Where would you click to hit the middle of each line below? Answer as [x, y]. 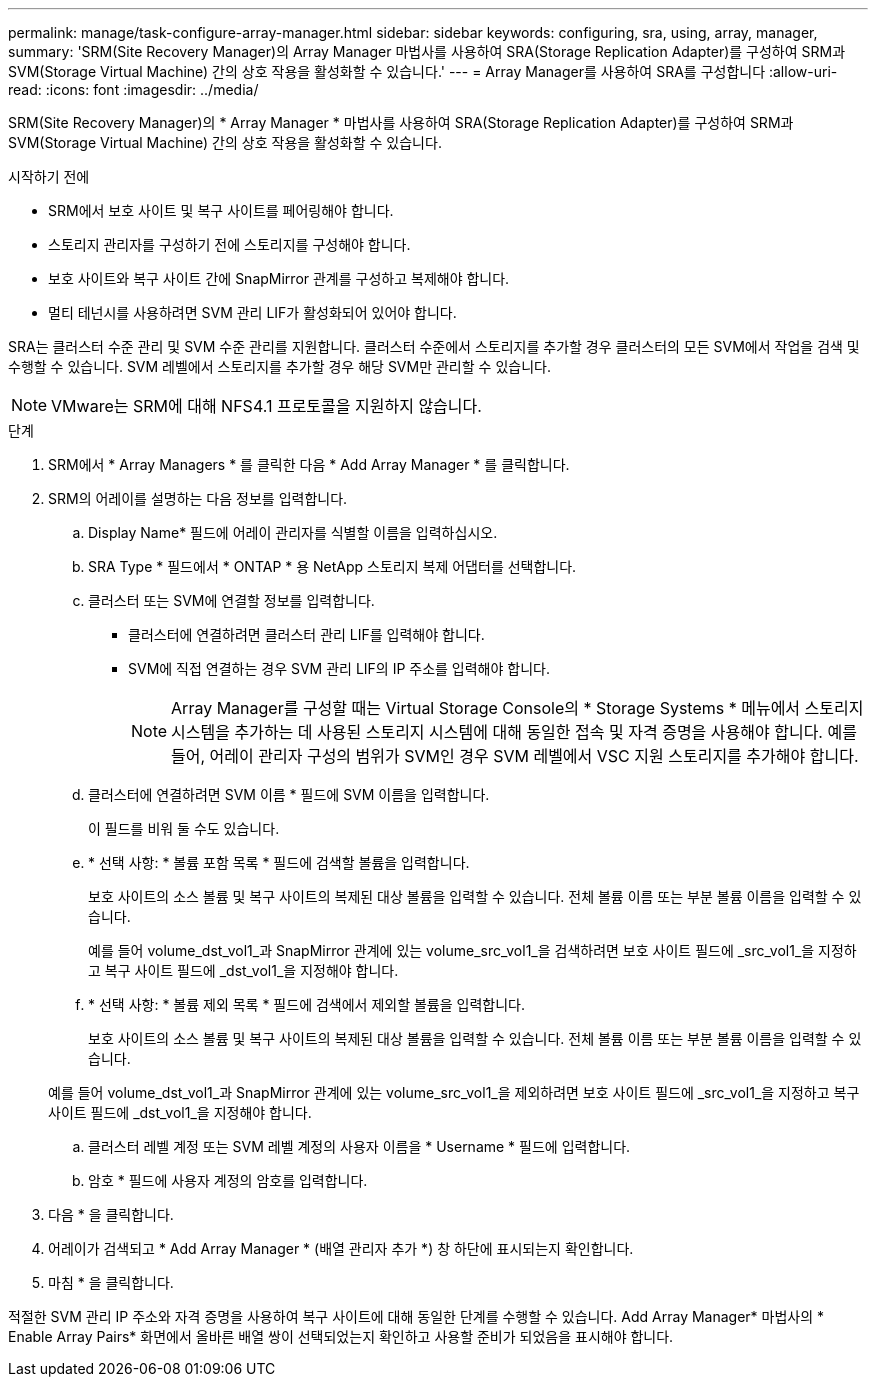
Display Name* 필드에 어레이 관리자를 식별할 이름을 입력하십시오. [293, 532]
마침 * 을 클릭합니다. [111, 1282]
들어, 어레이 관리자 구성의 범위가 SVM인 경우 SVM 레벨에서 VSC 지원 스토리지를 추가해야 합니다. [515, 756]
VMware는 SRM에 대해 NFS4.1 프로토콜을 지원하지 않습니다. [266, 406]
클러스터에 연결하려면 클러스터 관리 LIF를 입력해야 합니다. [306, 634]
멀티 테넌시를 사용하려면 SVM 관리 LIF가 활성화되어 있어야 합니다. [252, 312]
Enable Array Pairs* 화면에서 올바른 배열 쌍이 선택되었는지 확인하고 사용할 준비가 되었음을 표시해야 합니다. [341, 1336]
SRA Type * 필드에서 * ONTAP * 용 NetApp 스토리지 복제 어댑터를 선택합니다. [332, 566]
